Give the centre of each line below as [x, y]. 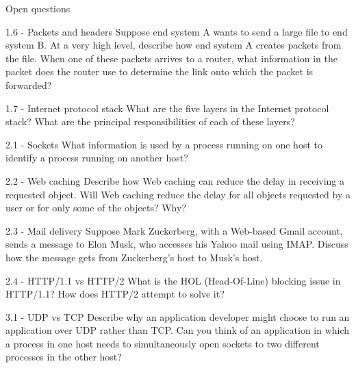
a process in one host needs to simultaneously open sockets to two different [163, 343]
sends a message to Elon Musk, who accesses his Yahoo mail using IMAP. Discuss [177, 244]
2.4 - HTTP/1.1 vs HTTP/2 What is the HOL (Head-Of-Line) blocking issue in [173, 280]
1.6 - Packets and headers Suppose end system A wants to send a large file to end [177, 31]
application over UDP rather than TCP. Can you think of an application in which [178, 330]
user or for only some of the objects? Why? [96, 208]
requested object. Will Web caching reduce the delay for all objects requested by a [178, 194]
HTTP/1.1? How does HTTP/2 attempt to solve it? [115, 294]
